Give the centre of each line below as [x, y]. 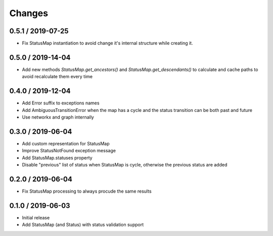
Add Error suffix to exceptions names [61, 103]
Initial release [36, 217]
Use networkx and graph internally [58, 117]
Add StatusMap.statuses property [57, 158]
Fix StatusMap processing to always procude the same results [87, 191]
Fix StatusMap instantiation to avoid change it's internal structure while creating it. [107, 43]
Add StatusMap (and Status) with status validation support [83, 225]
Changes [29, 13]
